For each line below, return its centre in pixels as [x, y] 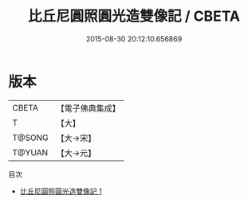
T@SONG [31, 138]
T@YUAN [30, 152]
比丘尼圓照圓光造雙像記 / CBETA [134, 16]
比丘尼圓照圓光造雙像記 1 [61, 191]
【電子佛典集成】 [89, 108]
